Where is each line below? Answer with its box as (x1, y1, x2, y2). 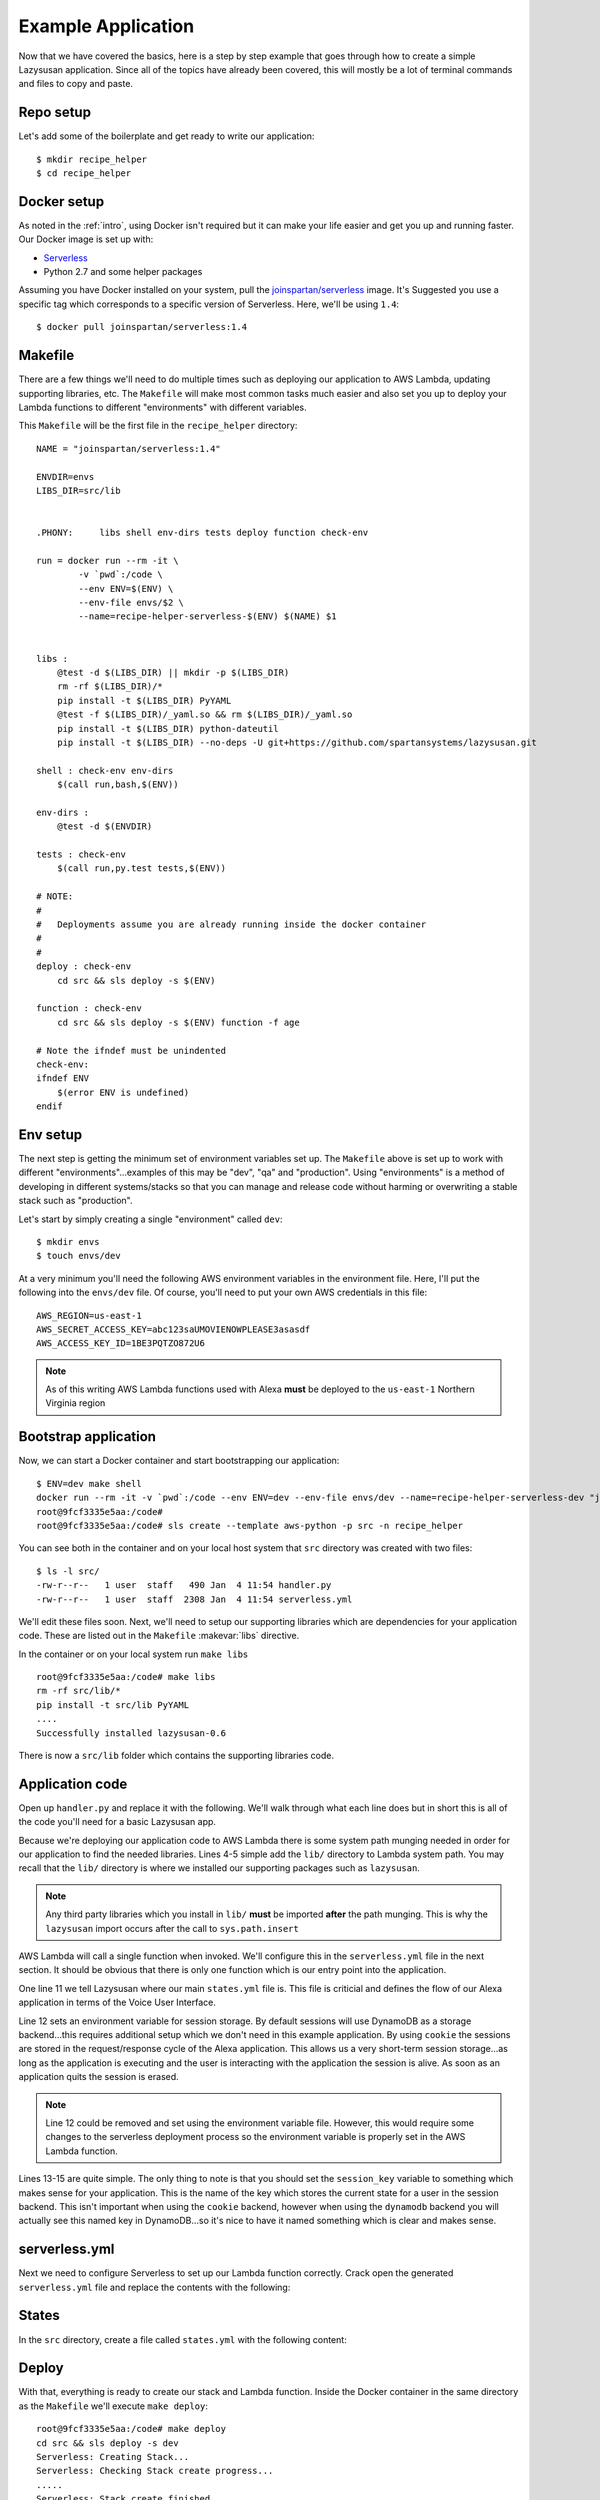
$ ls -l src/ (36, 1565, 100, 1577)
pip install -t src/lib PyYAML (36, 1699, 190, 1710)
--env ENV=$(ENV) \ (78, 583, 174, 594)
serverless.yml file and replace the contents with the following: (18, 2281, 291, 2293)
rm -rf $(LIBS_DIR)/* (56, 681, 164, 692)
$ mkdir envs (36, 1236, 100, 1247)
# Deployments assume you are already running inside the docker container (36, 919, 427, 930)
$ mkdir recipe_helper (36, 153, 148, 165)
